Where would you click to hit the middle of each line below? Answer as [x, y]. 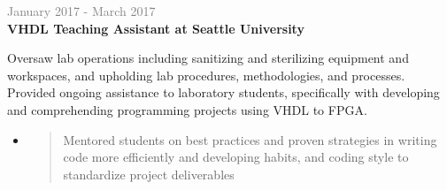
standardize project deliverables [149, 174]
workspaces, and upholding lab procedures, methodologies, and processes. [206, 75]
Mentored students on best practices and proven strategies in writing [250, 139]
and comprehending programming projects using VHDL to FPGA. [187, 109]
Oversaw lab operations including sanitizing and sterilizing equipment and [208, 58]
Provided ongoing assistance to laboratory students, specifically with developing [223, 92]
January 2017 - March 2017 [81, 11]
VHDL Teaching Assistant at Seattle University [156, 28]
